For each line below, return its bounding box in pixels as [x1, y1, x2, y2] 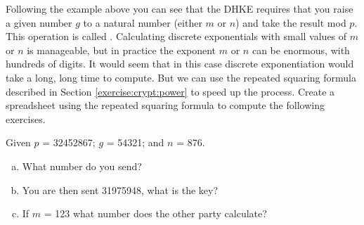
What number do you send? [22, 158, 142, 173]
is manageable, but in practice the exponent [27, 42, 216, 57]
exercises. [6, 111, 46, 126]
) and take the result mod [235, 15, 346, 30]
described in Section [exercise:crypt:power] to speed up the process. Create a [6, 84, 335, 98]
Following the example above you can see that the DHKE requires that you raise [6, 1, 353, 15]
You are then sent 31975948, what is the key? [22, 182, 219, 197]
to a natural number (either [83, 15, 202, 30]
